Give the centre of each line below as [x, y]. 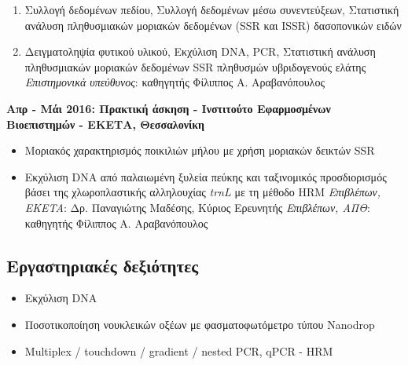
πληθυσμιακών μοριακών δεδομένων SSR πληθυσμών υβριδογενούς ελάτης [195, 66]
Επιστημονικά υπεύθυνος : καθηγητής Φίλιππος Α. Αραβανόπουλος [175, 82]
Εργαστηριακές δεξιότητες [103, 265]
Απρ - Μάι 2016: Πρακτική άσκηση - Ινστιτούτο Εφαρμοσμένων [169, 108]
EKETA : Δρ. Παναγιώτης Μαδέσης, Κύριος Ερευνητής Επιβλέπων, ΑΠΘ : [197, 207]
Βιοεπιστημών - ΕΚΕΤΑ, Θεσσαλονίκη [106, 124]
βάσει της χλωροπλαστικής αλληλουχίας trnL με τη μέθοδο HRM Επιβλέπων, [203, 192]
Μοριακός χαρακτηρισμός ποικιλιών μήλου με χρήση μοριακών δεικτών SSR [200, 150]
